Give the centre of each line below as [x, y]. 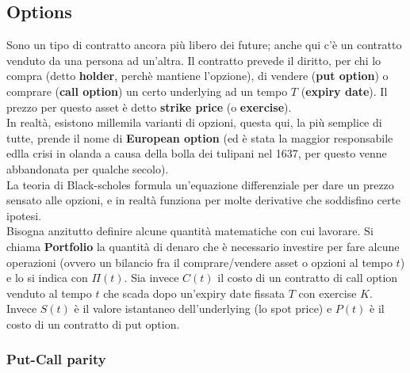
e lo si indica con [47, 278]
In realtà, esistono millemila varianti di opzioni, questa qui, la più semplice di [194, 122]
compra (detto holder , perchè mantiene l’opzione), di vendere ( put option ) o [197, 76]
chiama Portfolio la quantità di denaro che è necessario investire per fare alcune [203, 246]
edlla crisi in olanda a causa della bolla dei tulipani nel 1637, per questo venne [197, 153]
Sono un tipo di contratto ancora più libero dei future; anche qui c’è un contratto [204, 45]
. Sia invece [151, 278]
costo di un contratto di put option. [93, 324]
